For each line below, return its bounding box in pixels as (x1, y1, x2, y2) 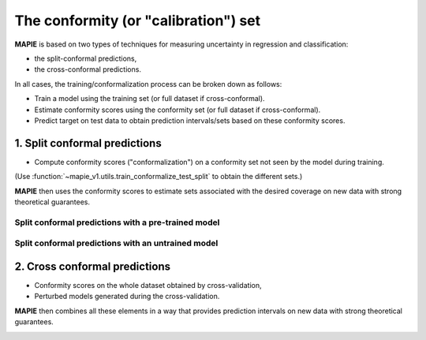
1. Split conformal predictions (14, 136, 162, 150)
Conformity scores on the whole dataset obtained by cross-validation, (34, 281, 262, 290)
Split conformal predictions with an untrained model (14, 237, 219, 248)
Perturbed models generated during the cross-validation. (34, 292, 220, 301)
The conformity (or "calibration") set (14, 12, 261, 29)
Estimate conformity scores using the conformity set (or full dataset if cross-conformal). (34, 105, 321, 114)
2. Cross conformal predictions (14, 260, 171, 273)
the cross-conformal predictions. (34, 65, 142, 74)
